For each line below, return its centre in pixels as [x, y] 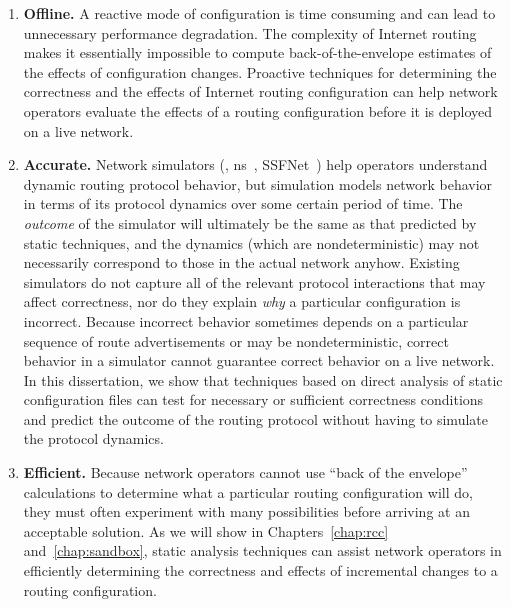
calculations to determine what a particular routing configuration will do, [248, 491]
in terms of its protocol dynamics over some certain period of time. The [243, 203]
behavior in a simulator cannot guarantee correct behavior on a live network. [259, 360]
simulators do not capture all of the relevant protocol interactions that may [254, 281]
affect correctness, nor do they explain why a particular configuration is [242, 301]
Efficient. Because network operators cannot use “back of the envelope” [245, 472]
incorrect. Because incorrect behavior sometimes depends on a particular [246, 320]
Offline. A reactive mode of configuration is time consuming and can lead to [259, 13]
